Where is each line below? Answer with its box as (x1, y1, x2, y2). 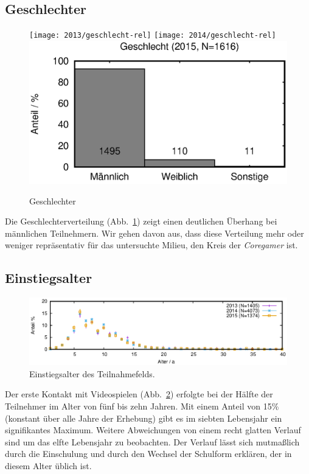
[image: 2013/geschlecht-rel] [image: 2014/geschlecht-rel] (29, 31, 276, 40)
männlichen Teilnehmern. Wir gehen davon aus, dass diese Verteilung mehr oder (5, 226, 304, 239)
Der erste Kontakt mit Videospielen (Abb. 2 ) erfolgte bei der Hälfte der (5, 388, 273, 400)
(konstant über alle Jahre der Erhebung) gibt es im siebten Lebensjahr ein (5, 411, 282, 424)
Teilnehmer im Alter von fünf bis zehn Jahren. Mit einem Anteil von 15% (5, 399, 279, 412)
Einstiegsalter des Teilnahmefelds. (29, 367, 155, 380)
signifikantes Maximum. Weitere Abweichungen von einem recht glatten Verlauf (5, 423, 301, 436)
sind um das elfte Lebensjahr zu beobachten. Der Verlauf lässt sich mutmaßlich (5, 435, 300, 448)
